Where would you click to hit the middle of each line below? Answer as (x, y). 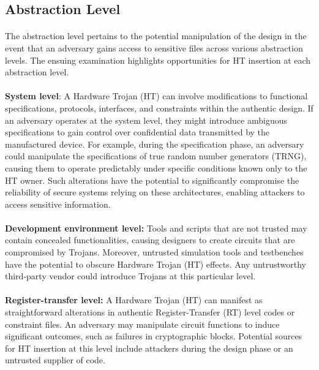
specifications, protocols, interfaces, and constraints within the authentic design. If (159, 108)
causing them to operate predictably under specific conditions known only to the (156, 168)
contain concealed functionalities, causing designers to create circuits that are (150, 240)
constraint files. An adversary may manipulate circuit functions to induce (142, 324)
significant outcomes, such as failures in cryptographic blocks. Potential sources (154, 336)
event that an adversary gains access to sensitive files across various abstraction (154, 47)
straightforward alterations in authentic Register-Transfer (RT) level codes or (150, 312)
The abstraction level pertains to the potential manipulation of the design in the (156, 36)
